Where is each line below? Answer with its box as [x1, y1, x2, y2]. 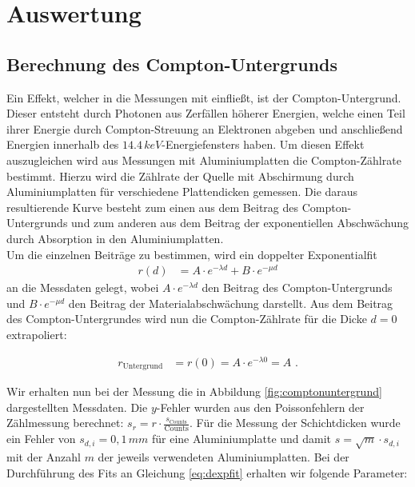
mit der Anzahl [6, 448, 81, 465]
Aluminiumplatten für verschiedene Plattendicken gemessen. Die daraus [6, 183, 358, 200]
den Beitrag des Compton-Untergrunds [202, 279, 393, 296]
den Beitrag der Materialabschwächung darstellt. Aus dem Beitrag [68, 294, 393, 311]
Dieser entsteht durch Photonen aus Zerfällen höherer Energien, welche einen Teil [6, 105, 405, 122]
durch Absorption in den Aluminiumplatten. [6, 230, 224, 246]
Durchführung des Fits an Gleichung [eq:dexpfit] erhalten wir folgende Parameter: [6, 464, 408, 481]
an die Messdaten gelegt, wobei [6, 279, 159, 296]
